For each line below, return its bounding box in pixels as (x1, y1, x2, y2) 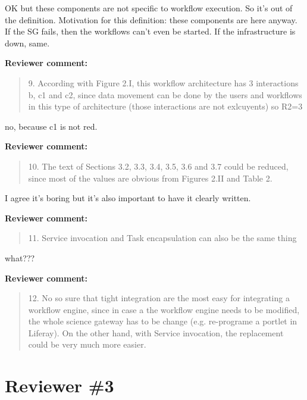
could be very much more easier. (28, 338, 146, 351)
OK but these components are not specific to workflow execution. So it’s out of (5, 2, 293, 14)
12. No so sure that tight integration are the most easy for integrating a (28, 292, 290, 304)
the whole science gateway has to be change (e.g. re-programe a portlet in (28, 315, 297, 327)
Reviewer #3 (5, 373, 114, 398)
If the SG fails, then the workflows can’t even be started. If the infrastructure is (5, 25, 296, 37)
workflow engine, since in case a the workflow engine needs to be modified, (28, 303, 300, 315)
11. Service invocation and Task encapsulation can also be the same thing (28, 232, 297, 244)
